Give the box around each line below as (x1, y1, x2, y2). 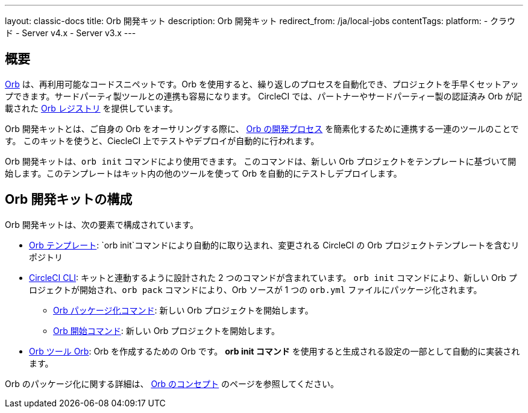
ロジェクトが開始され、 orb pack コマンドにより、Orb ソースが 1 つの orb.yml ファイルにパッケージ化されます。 (29, 284, 482, 295)
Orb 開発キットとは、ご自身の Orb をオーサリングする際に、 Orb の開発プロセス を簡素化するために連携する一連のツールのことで (5, 123, 519, 134)
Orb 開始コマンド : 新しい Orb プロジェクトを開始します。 (53, 325, 280, 336)
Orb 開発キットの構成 (5, 192, 133, 207)
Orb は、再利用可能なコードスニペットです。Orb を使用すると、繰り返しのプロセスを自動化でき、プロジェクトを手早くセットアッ (5, 78, 519, 89)
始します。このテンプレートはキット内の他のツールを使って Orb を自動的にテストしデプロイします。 (5, 168, 402, 178)
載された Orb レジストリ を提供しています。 (5, 102, 178, 113)
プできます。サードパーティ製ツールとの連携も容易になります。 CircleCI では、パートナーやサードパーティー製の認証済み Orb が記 (5, 90, 523, 101)
